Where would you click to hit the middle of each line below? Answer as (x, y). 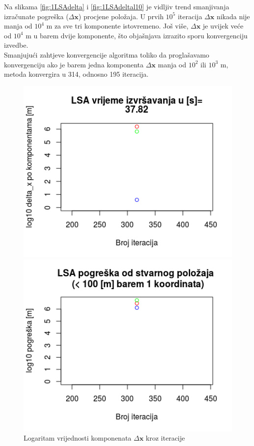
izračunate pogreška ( (36, 16)
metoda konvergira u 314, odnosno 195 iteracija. (76, 74)
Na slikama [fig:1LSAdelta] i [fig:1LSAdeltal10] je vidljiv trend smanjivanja (117, 6)
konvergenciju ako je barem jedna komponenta (74, 64)
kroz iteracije (165, 438)
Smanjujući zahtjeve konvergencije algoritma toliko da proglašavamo (107, 54)
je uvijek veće (223, 26)
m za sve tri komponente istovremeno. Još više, (117, 26)
